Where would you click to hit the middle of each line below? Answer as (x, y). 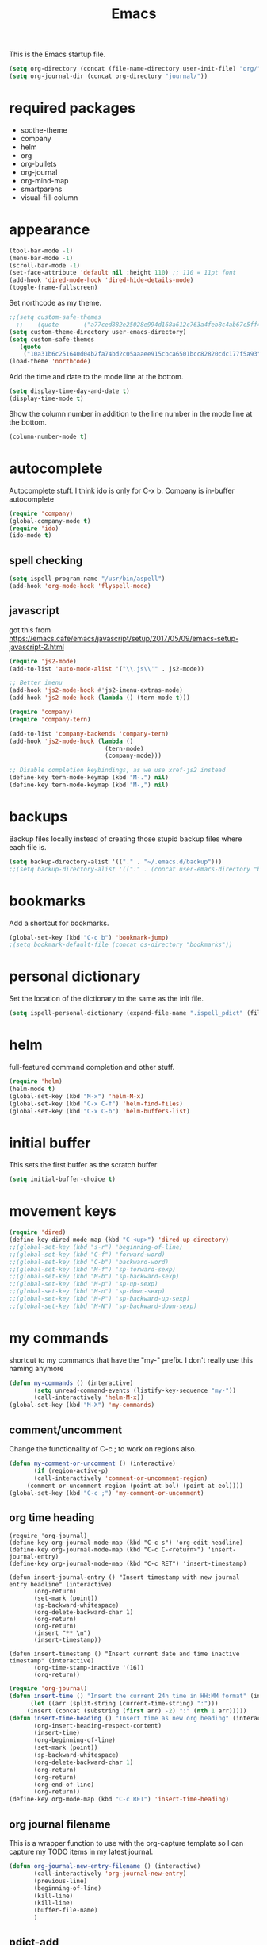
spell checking (46, 560)
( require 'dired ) (38, 1232)
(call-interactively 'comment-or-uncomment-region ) (121, 1478)
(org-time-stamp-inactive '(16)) (89, 1668)
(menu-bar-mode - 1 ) (41, 258)
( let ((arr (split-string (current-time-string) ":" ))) (124, 1703)
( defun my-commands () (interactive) (71, 1383)
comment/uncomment (65, 1430)
